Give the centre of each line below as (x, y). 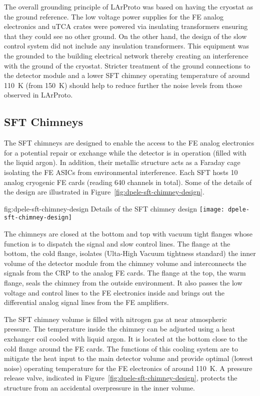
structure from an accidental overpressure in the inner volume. (100, 387)
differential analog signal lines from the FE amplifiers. (86, 302)
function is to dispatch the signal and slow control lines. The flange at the (117, 243)
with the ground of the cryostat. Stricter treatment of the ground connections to (127, 65)
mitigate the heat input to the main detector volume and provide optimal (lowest (128, 358)
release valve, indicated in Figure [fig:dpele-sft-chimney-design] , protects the (121, 378)
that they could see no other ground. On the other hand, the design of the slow (125, 36)
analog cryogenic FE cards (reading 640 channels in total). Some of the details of (128, 182)
